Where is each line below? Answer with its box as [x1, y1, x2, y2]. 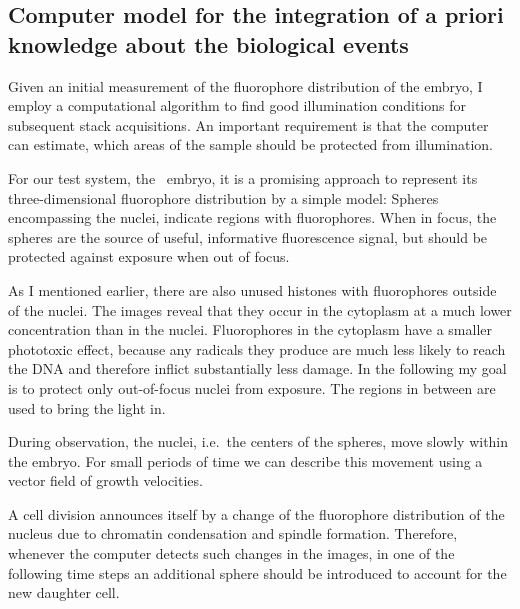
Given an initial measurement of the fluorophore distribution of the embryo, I [8, 75, 483, 96]
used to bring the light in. [8, 397, 166, 418]
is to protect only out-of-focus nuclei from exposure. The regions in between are [8, 377, 496, 398]
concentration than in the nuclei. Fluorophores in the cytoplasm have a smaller [8, 319, 492, 340]
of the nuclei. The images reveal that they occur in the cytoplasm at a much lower [8, 299, 512, 320]
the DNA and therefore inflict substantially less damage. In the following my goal [8, 358, 507, 379]
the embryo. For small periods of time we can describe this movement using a [8, 450, 483, 471]
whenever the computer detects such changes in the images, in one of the [8, 543, 455, 564]
